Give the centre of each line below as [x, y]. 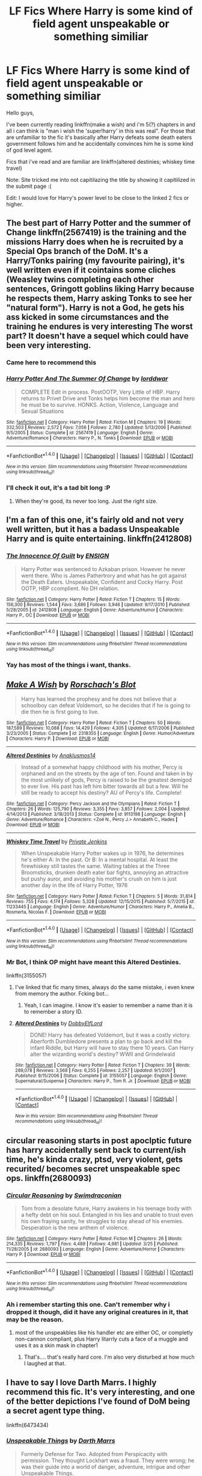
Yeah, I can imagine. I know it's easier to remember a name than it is [108, 1005]
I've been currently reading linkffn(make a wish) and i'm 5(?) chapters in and [101, 124]
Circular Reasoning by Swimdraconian [64, 1195]
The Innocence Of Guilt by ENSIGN [58, 556]
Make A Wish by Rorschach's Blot [71, 684]
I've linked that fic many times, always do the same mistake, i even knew [105, 987]
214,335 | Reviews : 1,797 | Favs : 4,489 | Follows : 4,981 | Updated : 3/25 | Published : [93, 1244]
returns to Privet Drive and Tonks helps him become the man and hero [108, 398]
